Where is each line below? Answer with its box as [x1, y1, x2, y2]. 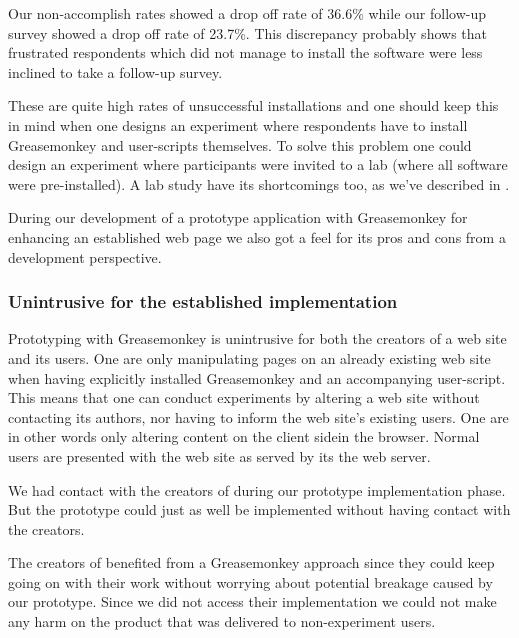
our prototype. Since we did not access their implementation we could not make [8, 591, 497, 612]
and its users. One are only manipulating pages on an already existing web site [8, 347, 491, 368]
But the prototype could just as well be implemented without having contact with [8, 499, 511, 520]
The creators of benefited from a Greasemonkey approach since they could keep [8, 552, 495, 573]
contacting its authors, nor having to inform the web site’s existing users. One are [8, 406, 509, 427]
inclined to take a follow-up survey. [8, 61, 223, 82]
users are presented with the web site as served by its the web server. [8, 445, 431, 466]
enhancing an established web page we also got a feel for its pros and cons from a [8, 226, 506, 247]
